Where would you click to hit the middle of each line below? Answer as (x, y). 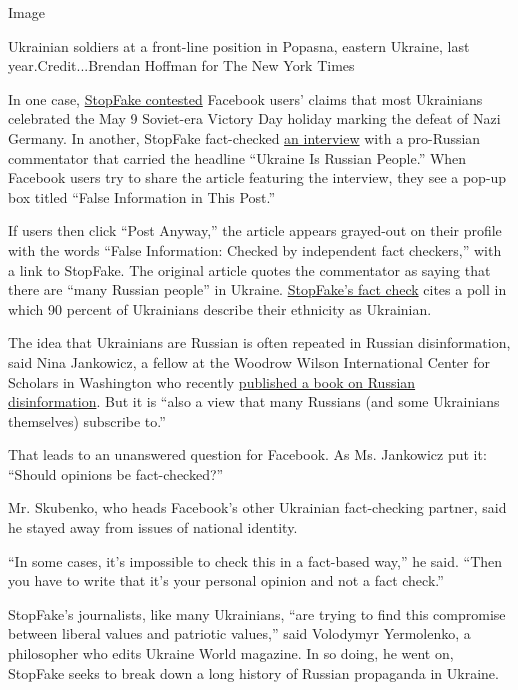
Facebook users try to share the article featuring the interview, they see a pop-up (257, 177)
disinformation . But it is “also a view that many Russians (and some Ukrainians (254, 401)
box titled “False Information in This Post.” (142, 196)
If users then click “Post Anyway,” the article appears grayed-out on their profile (255, 230)
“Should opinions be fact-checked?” (116, 473)
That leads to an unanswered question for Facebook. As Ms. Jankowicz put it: (247, 454)
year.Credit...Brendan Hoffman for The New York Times (181, 65)
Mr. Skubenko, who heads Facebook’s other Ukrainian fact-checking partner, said (257, 507)
